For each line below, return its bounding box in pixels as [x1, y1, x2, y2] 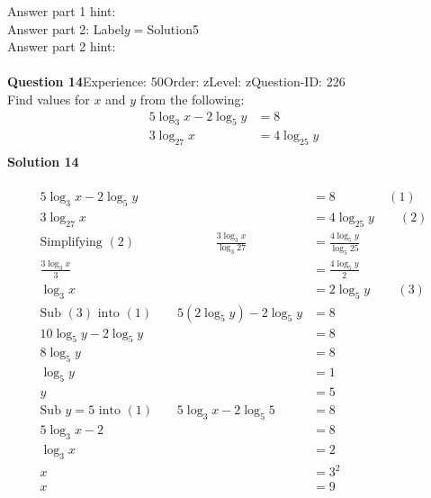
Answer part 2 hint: [7, 37, 116, 56]
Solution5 [147, 19, 199, 38]
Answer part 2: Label [7, 19, 124, 38]
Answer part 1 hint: [7, 2, 116, 20]
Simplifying [40, 236, 103, 249]
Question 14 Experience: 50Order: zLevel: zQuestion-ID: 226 [7, 72, 346, 91]
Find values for [7, 89, 90, 108]
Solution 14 [7, 152, 79, 171]
